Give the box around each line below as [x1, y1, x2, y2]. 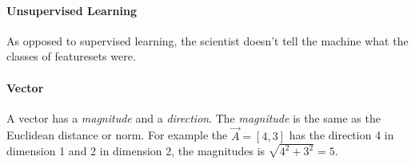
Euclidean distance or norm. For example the [6, 127, 228, 143]
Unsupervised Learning [6, 2, 137, 18]
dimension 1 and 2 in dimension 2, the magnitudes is [6, 143, 265, 159]
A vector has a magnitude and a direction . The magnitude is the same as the [6, 109, 381, 126]
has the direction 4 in [289, 127, 394, 143]
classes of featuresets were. [6, 48, 136, 64]
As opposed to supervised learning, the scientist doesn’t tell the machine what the [6, 32, 409, 49]
